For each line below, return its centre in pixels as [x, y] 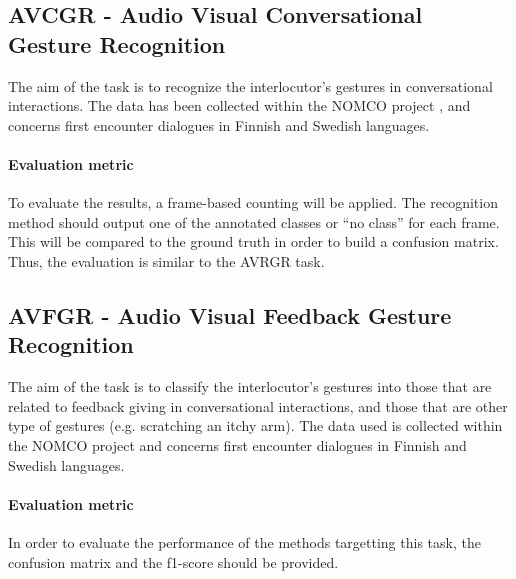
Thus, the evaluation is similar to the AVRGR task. [166, 260]
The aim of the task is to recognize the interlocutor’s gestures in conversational [250, 85]
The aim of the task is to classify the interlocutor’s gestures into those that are [250, 386]
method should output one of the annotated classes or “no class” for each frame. [254, 221]
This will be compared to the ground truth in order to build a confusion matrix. [253, 241]
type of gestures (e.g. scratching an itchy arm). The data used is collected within [255, 425]
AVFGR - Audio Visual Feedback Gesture [230, 314]
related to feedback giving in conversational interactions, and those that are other [258, 405]
